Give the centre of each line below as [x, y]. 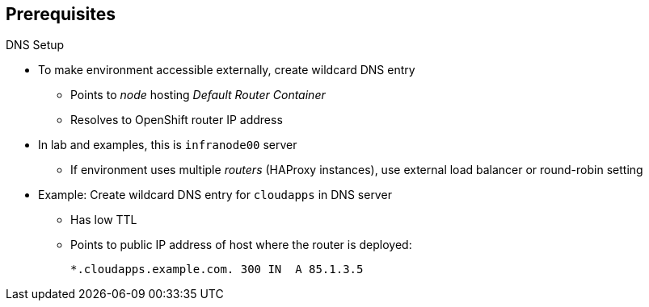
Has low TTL [104, 220]
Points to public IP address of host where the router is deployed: [241, 245]
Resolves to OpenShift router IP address [177, 120]
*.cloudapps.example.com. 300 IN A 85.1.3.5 [217, 270]
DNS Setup [35, 45]
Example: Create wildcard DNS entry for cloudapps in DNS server [215, 195]
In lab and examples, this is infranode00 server [168, 145]
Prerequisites [61, 14]
